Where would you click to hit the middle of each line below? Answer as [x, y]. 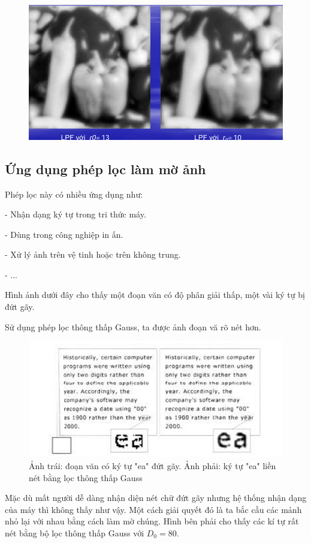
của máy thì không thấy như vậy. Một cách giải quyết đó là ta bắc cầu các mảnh [153, 509]
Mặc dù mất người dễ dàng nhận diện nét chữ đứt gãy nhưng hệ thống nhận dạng [156, 498]
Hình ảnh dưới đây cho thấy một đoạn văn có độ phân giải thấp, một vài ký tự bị [155, 295]
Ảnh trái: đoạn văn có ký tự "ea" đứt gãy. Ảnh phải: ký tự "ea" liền [153, 465]
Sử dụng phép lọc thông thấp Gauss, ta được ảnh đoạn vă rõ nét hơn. [133, 326]
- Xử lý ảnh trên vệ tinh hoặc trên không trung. [93, 254]
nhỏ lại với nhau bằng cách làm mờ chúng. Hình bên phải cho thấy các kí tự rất [152, 521]
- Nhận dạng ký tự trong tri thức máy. [76, 214]
